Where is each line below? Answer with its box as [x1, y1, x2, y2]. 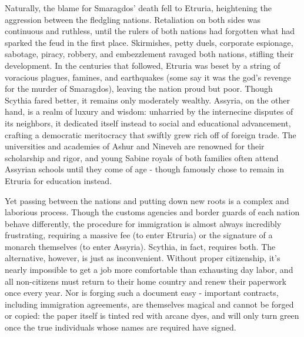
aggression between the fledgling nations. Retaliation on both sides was [5, 13, 261, 25]
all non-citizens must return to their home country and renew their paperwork [5, 275, 286, 287]
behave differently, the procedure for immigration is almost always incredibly [5, 217, 282, 229]
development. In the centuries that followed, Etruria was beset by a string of [5, 59, 280, 71]
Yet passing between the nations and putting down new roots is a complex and [5, 194, 289, 206]
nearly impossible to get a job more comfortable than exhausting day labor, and [5, 263, 293, 276]
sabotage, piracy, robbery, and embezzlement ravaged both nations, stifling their [5, 48, 294, 60]
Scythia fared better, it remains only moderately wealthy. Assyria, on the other [5, 94, 290, 106]
